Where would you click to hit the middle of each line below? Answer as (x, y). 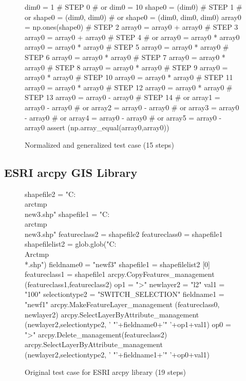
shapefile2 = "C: (50, 194)
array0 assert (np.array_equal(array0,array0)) (97, 127)
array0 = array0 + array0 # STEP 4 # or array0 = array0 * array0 (132, 37)
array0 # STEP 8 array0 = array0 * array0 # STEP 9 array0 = (126, 67)
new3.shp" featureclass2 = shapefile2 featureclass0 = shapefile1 (124, 234)
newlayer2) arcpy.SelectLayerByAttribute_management (112, 314)
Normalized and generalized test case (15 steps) (99, 144)
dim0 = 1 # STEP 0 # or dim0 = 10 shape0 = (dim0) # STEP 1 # (134, 7)
